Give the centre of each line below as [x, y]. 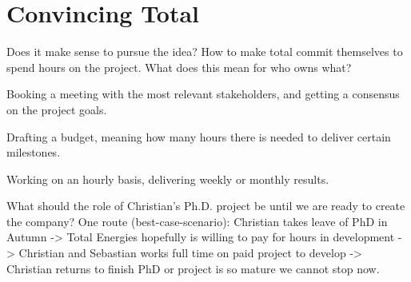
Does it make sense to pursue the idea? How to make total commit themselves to [205, 52]
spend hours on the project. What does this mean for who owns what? [179, 67]
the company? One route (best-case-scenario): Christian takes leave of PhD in [197, 221]
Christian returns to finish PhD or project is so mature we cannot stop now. [193, 268]
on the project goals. [57, 109]
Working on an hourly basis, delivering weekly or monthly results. [168, 179]
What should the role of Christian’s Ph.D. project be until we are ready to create [206, 206]
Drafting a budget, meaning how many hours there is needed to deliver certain [199, 136]
